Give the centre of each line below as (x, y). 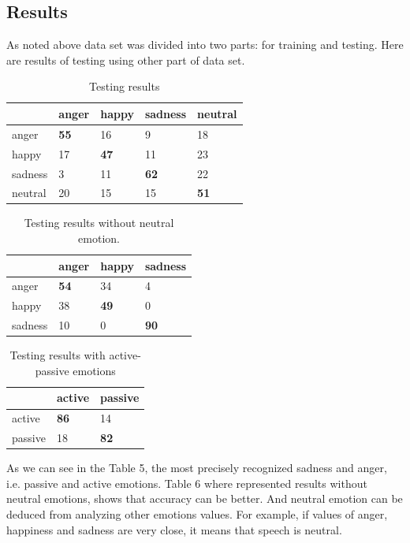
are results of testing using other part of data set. (126, 60)
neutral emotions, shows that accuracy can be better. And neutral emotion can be (205, 498)
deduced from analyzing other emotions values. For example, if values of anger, (197, 514)
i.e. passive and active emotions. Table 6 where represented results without (187, 483)
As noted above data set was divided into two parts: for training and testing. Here (205, 45)
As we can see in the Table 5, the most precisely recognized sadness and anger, (197, 468)
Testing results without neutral (99, 223)
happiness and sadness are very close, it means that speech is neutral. (174, 529)
